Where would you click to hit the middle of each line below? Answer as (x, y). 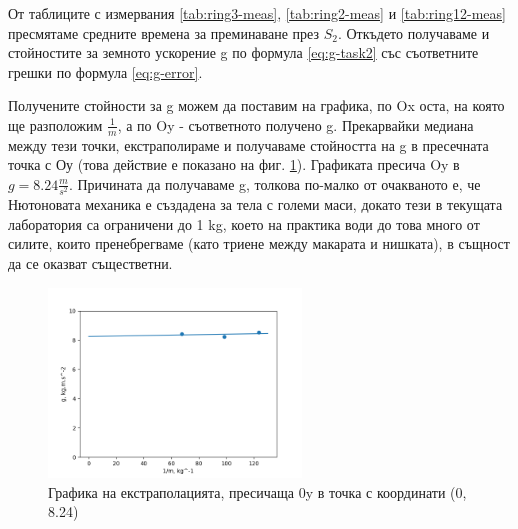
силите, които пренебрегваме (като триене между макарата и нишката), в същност (259, 243)
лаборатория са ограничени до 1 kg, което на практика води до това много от (244, 223)
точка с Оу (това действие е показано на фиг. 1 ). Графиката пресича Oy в (234, 164)
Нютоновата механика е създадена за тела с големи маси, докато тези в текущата (255, 204)
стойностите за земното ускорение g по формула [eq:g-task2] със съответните (243, 52)
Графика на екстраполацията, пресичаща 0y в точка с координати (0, (257, 491)
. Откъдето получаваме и (413, 32)
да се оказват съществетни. (90, 262)
